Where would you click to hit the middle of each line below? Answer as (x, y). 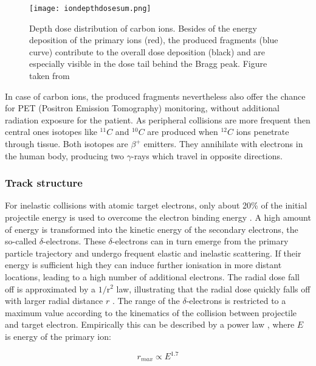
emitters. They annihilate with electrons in (223, 143)
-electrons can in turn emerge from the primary (200, 241)
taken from (50, 76)
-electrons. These (74, 241)
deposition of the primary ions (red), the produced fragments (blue (154, 40)
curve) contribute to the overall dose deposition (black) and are (147, 51)
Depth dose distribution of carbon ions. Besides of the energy (143, 28)
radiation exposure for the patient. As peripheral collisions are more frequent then (158, 119)
